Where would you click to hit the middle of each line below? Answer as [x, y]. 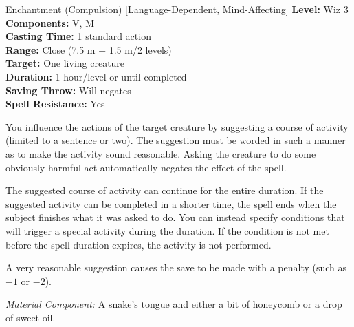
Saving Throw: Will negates [68, 90]
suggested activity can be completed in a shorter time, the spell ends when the [171, 203]
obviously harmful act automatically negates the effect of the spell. [146, 167]
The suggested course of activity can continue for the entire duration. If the [165, 190]
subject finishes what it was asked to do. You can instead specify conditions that [175, 217]
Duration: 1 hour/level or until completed [96, 76]
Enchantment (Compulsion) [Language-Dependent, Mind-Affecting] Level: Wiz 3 [177, 9]
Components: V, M [50, 22]
